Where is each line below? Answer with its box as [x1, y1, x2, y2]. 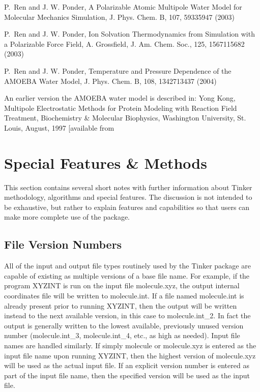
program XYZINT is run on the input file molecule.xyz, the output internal [4, 280, 240, 291]
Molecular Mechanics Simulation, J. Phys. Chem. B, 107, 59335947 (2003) [4, 11, 235, 22]
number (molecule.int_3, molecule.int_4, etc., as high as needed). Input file [4, 330, 240, 341]
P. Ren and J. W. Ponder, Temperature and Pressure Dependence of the [4, 65, 232, 76]
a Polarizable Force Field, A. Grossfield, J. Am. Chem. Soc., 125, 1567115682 [4, 38, 245, 49]
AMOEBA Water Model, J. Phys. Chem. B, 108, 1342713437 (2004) [4, 75, 217, 86]
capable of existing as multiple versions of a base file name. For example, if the [4, 270, 250, 281]
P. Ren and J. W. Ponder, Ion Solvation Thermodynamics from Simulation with [4, 28, 255, 39]
